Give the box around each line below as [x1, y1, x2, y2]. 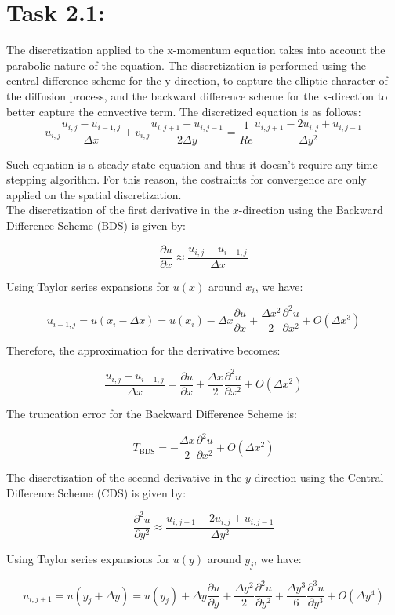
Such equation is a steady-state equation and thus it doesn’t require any [6, 155, 353, 172]
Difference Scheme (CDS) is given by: [6, 484, 187, 500]
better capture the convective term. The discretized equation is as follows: [6, 103, 361, 119]
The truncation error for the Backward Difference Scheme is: [6, 405, 297, 421]
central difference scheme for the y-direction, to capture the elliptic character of [6, 72, 388, 89]
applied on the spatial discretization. [6, 186, 182, 202]
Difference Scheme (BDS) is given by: [6, 217, 186, 233]
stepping [6, 171, 47, 187]
